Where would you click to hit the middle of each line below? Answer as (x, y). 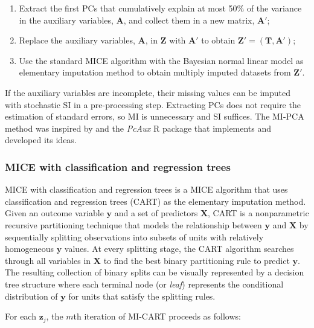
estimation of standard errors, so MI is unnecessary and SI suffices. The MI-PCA (155, 116)
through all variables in (48, 260)
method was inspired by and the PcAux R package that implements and (138, 128)
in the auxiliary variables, (66, 20)
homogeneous (29, 249)
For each (21, 316)
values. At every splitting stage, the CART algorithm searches (179, 249)
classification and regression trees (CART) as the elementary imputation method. (155, 201)
